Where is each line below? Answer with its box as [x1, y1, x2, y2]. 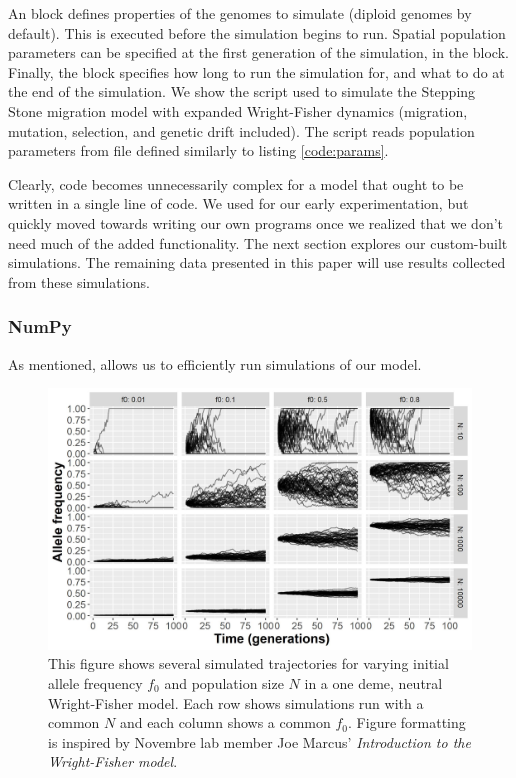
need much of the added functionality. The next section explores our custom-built [8, 232, 508, 253]
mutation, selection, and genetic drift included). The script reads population [8, 120, 475, 141]
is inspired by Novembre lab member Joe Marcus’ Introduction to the [48, 731, 471, 752]
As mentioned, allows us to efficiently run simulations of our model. [8, 353, 422, 374]
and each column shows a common [119, 712, 331, 733]
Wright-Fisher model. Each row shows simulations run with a [48, 692, 424, 713]
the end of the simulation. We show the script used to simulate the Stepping [8, 81, 476, 102]
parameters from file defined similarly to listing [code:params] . [8, 140, 389, 161]
